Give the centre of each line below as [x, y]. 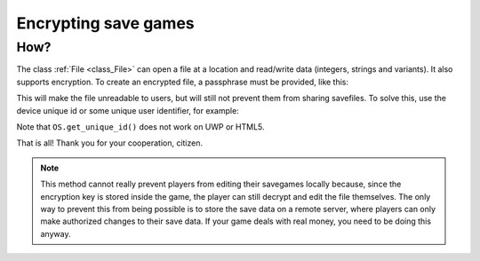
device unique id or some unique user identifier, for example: [128, 110]
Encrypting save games [105, 23]
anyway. [56, 233]
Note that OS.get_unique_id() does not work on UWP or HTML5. [141, 127]
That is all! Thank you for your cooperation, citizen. [110, 143]
